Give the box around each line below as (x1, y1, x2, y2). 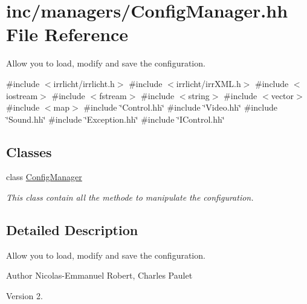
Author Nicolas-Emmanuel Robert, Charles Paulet (6, 269, 193, 282)
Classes (6, 142, 52, 161)
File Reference (6, 22, 129, 47)
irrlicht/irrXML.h (176, 77, 241, 89)
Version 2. (6, 289, 43, 302)
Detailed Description (6, 221, 138, 239)
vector (271, 89, 294, 102)
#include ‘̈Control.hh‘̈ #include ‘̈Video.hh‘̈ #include (83, 101, 277, 114)
